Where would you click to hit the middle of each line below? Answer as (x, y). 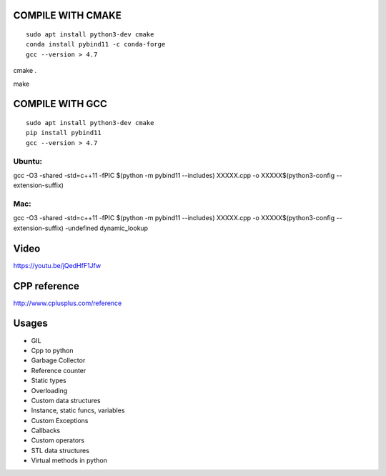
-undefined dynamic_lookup (107, 228)
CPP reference (46, 286)
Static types (49, 381)
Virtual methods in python (69, 460)
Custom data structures (66, 400)
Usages (30, 323)
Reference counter (59, 370)
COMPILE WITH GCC (60, 104)
